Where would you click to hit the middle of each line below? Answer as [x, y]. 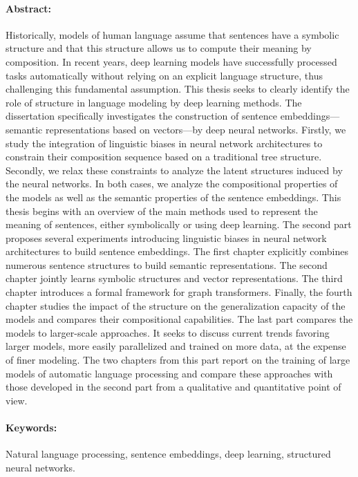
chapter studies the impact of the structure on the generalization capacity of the [176, 305]
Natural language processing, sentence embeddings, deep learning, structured [168, 454]
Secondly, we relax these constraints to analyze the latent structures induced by [174, 170]
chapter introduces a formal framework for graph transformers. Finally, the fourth [179, 292]
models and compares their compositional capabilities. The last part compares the [179, 319]
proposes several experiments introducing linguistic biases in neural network [166, 237]
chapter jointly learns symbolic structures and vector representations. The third [174, 278]
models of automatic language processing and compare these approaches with [169, 373]
